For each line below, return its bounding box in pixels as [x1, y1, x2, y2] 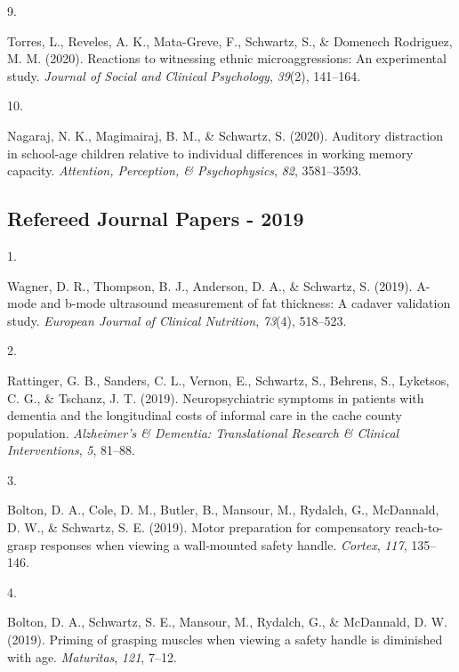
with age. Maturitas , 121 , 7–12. [7, 647, 177, 666]
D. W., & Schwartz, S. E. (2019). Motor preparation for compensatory [7, 518, 391, 537]
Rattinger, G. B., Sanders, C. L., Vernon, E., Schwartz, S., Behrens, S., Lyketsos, [7, 370, 450, 389]
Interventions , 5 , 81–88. [7, 441, 135, 459]
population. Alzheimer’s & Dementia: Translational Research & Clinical [7, 423, 399, 441]
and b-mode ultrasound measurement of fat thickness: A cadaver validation [40, 294, 451, 312]
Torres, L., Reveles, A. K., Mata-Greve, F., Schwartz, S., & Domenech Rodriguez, [7, 31, 453, 50]
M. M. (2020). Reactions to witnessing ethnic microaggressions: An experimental [7, 49, 447, 68]
